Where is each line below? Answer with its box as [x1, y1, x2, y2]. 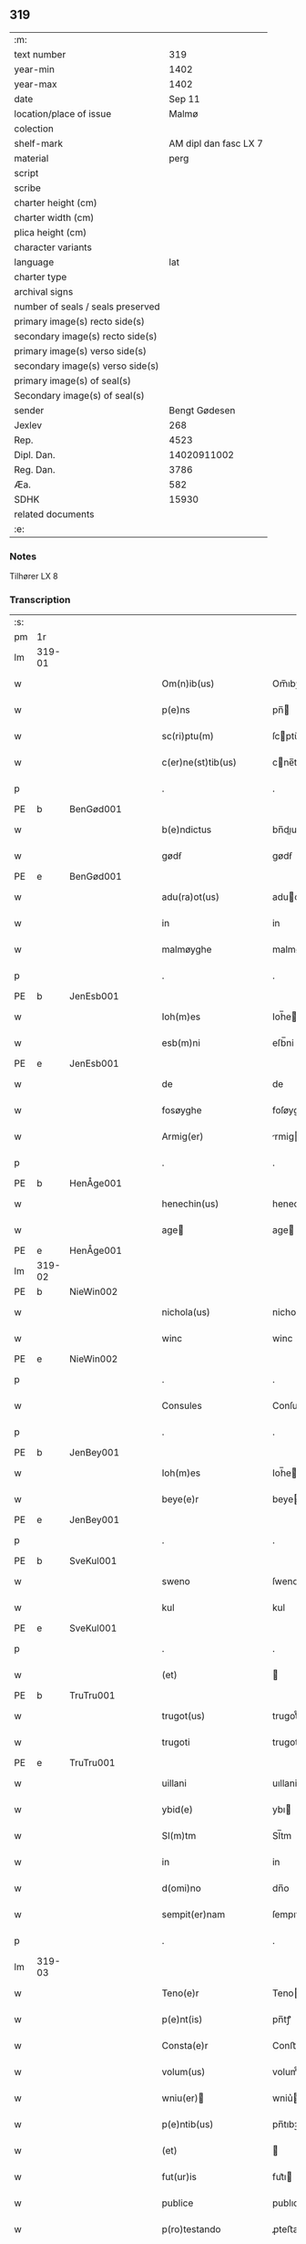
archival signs [14, 285, 74, 297]
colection [14, 122, 55, 135]
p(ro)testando [161, 2223, 221, 2236]
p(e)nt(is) [161, 2013, 203, 2026]
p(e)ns [161, 704, 191, 716]
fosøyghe [161, 1104, 202, 1117]
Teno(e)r [161, 1987, 199, 1999]
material [14, 151, 49, 164]
